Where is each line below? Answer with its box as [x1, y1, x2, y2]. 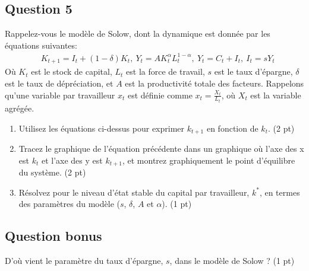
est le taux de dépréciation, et [5, 76, 113, 89]
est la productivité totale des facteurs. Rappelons [125, 76, 304, 89]
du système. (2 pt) [18, 166, 86, 178]
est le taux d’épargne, [214, 65, 293, 78]
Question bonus [5, 227, 102, 245]
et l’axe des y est [41, 154, 103, 166]
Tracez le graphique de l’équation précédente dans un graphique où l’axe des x [18, 142, 304, 155]
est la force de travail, [126, 65, 205, 78]
